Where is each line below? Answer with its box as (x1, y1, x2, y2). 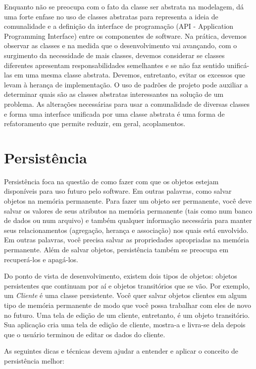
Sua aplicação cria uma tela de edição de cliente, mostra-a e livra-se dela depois (4, 319, 246, 330)
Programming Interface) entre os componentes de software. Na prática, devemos (4, 30, 247, 41)
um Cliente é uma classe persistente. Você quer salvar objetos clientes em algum (4, 290, 247, 300)
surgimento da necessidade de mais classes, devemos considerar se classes (4, 50, 225, 60)
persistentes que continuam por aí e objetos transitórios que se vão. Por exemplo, (4, 280, 250, 291)
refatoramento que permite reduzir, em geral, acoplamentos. (4, 118, 186, 129)
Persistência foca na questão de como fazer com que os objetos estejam (4, 176, 219, 186)
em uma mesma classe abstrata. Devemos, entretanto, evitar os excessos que (14, 70, 246, 80)
